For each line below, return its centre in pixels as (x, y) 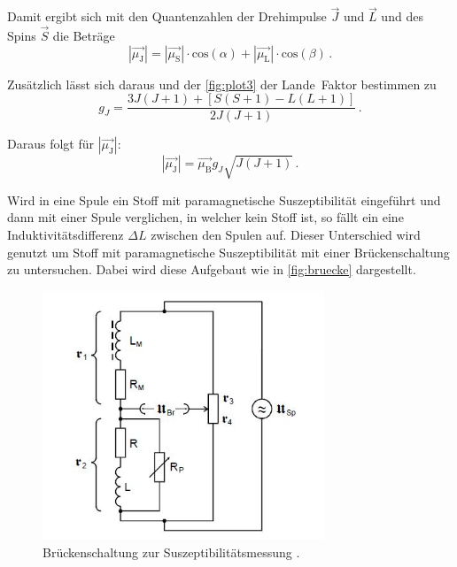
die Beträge (84, 36)
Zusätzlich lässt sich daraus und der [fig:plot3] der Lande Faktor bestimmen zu (222, 84)
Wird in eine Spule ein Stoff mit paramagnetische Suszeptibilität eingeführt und (224, 199)
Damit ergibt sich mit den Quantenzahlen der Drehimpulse (167, 16)
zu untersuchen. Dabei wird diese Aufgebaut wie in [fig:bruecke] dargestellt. (212, 269)
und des (402, 16)
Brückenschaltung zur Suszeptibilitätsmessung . (171, 552)
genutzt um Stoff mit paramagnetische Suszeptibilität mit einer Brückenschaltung (228, 252)
